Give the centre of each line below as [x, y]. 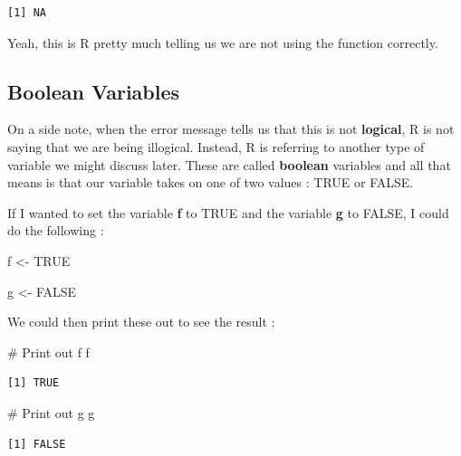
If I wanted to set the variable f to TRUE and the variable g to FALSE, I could [228, 212]
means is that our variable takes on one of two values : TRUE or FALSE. [211, 182]
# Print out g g [51, 412]
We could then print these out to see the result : [141, 322]
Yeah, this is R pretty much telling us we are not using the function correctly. [223, 42]
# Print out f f [48, 351]
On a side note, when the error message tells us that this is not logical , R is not [231, 129]
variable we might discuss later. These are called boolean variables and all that [229, 164]
